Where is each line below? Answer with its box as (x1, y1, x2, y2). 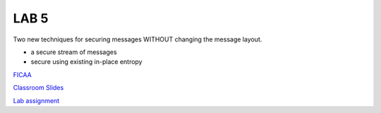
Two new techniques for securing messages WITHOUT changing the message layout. (13, 35, 262, 44)
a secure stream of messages (30, 48, 117, 56)
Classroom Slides (13, 84, 64, 92)
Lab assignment (13, 96, 60, 105)
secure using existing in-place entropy (30, 58, 143, 66)
